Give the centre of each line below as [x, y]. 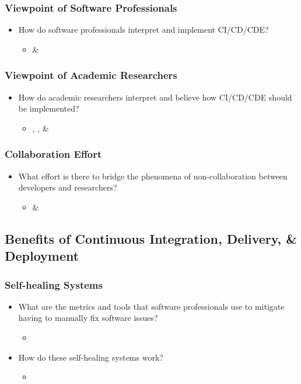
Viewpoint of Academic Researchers [91, 75]
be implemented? [49, 108]
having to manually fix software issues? [88, 318]
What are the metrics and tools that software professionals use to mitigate [151, 306]
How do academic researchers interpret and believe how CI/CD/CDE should [155, 97]
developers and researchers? [68, 187]
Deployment [42, 256]
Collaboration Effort [53, 154]
